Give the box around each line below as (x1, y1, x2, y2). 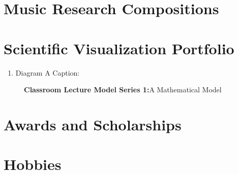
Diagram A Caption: (15, 67, 80, 78)
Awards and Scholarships (4, 114, 182, 134)
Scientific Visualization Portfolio (4, 38, 234, 58)
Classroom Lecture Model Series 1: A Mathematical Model (24, 84, 222, 95)
